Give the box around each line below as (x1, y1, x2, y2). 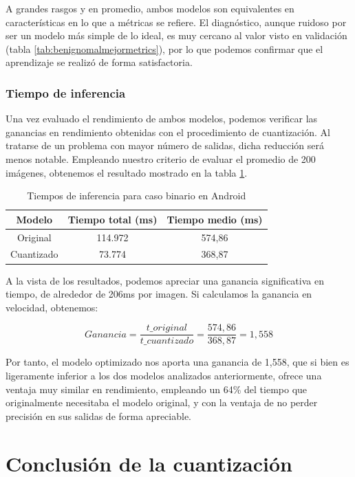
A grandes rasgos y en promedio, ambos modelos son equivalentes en (6, 1, 294, 15)
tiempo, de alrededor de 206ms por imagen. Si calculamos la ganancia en (6, 287, 312, 301)
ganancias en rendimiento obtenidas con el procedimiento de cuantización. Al (6, 124, 330, 139)
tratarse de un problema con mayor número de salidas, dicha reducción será (6, 138, 324, 153)
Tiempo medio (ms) (166, 212, 263, 226)
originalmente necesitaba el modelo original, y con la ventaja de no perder (6, 395, 318, 410)
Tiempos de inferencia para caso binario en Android (27, 188, 246, 203)
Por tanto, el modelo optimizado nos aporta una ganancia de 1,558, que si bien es (6, 355, 349, 369)
